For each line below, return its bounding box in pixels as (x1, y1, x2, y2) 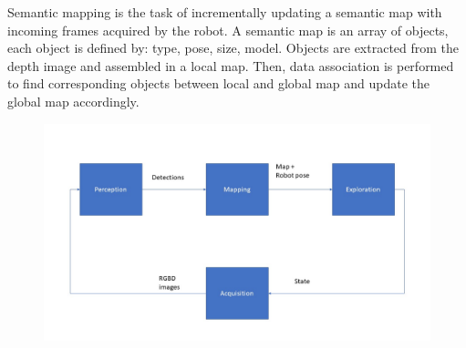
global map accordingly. (7, 91, 140, 110)
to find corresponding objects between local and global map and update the (7, 74, 430, 93)
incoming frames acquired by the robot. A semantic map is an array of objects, (7, 20, 449, 39)
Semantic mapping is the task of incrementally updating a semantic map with (7, 3, 442, 21)
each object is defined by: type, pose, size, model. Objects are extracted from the (7, 38, 460, 57)
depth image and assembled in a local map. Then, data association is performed (7, 56, 454, 75)
